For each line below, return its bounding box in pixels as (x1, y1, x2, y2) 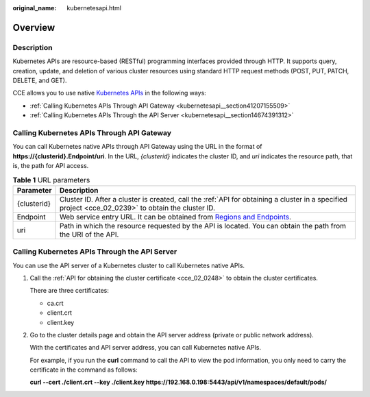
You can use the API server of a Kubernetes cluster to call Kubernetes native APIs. (12, 261, 245, 269)
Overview (12, 21, 56, 34)
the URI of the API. (59, 230, 119, 239)
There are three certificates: (29, 287, 109, 295)
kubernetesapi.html (66, 4, 121, 12)
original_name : (12, 4, 57, 12)
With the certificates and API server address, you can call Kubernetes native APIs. (29, 344, 262, 352)
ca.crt (47, 299, 64, 307)
